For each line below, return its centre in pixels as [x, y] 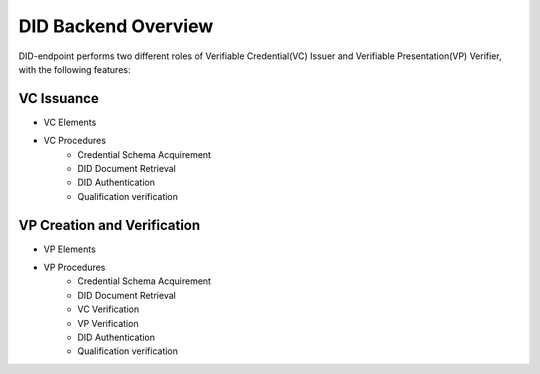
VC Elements [70, 122]
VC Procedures [75, 141]
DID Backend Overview [116, 26]
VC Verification [108, 309]
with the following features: [74, 69]
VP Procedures [74, 267]
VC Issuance [58, 98]
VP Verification [108, 323]
